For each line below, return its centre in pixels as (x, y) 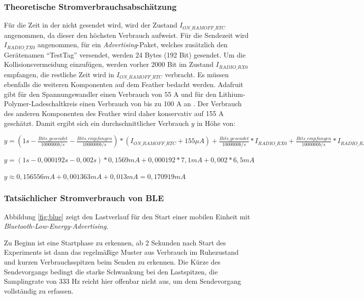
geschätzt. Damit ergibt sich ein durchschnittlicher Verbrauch (96, 123)
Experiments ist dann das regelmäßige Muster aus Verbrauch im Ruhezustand (121, 252)
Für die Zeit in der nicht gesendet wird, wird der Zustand (91, 25)
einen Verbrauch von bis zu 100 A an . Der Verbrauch (161, 104)
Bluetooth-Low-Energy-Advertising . (56, 226)
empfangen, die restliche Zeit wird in (59, 74)
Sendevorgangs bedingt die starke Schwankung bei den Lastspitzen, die (111, 271)
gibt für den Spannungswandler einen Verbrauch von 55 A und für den (110, 94)
